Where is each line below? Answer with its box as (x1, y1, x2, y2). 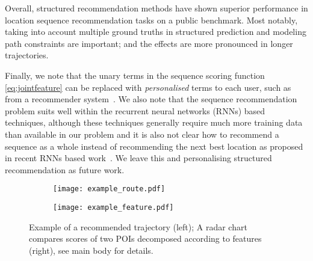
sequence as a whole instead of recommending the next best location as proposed (5, 140, 303, 152)
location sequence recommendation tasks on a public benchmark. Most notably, (5, 13, 298, 26)
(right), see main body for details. (29, 244, 153, 256)
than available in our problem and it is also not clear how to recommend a (5, 127, 279, 140)
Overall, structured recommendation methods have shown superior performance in (5, 2, 308, 14)
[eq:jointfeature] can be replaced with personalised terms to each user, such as (5, 81, 291, 93)
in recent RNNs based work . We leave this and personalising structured (5, 152, 272, 164)
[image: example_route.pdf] (53, 185, 166, 194)
